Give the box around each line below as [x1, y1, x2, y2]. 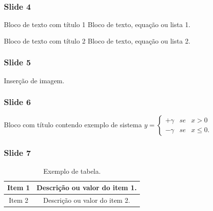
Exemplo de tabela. [43, 166, 101, 176]
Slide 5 [4, 56, 31, 68]
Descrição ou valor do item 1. [36, 182, 137, 193]
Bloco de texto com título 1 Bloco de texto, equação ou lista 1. [4, 19, 191, 30]
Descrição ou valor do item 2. [43, 195, 130, 205]
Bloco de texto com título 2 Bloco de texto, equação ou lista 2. [4, 35, 191, 45]
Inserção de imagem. [4, 75, 64, 85]
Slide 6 [4, 96, 31, 108]
